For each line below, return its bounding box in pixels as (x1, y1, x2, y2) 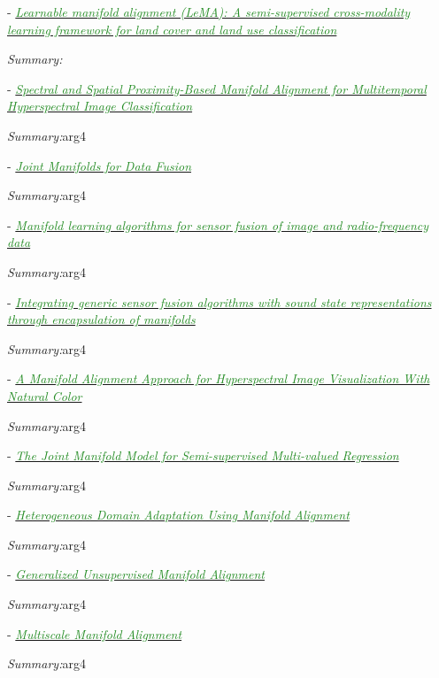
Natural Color (7, 386, 82, 404)
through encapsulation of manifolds (7, 310, 196, 328)
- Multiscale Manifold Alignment (7, 624, 182, 643)
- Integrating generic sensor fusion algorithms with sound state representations (7, 292, 432, 311)
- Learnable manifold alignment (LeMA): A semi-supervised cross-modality (7, 3, 411, 20)
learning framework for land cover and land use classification (7, 19, 337, 38)
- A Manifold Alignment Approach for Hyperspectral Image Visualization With (7, 369, 430, 388)
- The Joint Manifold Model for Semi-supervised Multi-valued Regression (7, 446, 399, 465)
